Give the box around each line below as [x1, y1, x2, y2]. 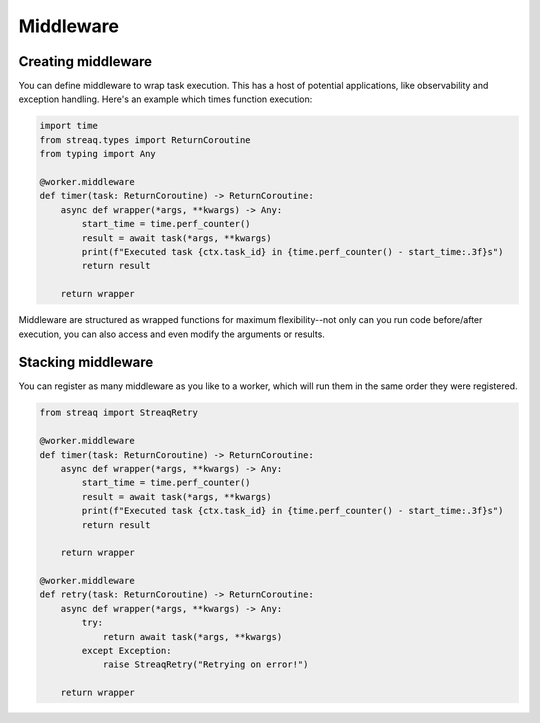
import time [39, 120, 99, 132]
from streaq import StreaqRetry [39, 407, 199, 419]
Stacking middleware [18, 354, 154, 371]
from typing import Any [39, 148, 157, 160]
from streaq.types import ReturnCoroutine [39, 134, 251, 145]
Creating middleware [18, 53, 152, 70]
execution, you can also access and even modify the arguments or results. [18, 328, 325, 340]
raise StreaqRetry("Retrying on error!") [102, 659, 309, 670]
